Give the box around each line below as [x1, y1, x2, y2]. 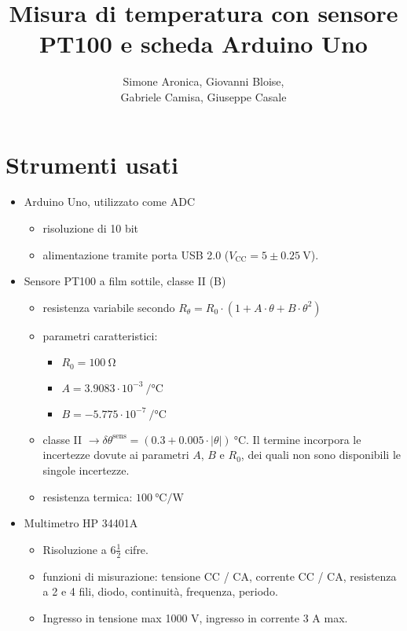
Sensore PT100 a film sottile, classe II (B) [24, 273, 226, 289]
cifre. [124, 541, 148, 557]
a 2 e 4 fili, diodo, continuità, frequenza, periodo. [42, 583, 278, 600]
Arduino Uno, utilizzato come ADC [24, 193, 196, 210]
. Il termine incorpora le [246, 431, 361, 447]
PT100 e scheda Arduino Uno [39, 28, 368, 60]
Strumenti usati [5, 148, 179, 180]
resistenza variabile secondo [42, 299, 175, 315]
